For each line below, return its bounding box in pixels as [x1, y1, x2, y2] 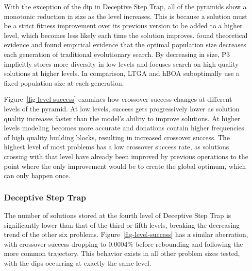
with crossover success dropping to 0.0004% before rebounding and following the [4, 238, 243, 249]
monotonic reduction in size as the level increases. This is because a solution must [4, 11, 248, 21]
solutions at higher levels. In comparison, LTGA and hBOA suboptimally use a [4, 68, 239, 78]
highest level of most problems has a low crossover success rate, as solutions [4, 142, 229, 152]
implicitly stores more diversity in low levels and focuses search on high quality [4, 58, 239, 69]
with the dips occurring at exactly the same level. [4, 257, 151, 268]
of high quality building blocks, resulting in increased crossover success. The [4, 132, 230, 142]
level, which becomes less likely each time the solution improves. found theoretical [4, 30, 248, 40]
